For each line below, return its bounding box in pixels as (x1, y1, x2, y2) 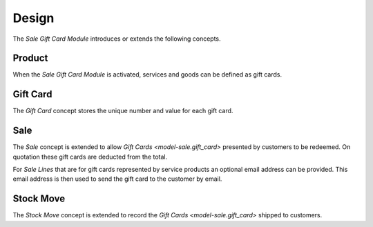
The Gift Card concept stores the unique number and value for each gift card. (12, 107, 233, 115)
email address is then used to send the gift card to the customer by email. (12, 175, 222, 183)
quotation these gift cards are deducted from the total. (12, 152, 168, 161)
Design (12, 10, 55, 26)
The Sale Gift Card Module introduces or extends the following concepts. (12, 34, 221, 43)
